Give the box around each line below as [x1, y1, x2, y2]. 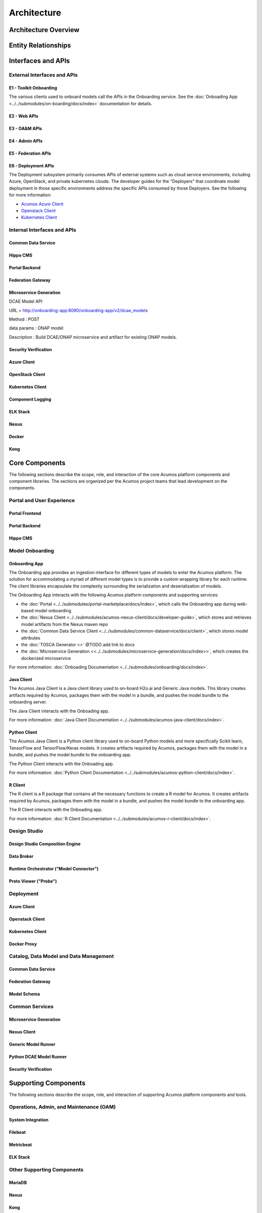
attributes [21, 635, 41, 640]
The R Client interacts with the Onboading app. [9, 807, 103, 813]
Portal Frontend [9, 510, 41, 516]
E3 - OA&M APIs [9, 125, 42, 131]
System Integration [9, 1117, 49, 1123]
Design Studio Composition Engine [9, 841, 81, 847]
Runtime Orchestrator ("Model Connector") [9, 866, 99, 872]
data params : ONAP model [9, 325, 64, 331]
